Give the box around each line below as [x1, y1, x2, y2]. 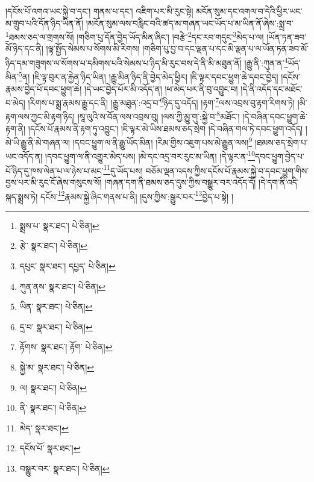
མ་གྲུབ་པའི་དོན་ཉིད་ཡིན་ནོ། [5, 16, 84, 29]
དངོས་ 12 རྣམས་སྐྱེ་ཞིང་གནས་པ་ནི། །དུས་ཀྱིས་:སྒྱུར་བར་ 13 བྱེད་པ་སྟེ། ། [40, 188, 233, 202]
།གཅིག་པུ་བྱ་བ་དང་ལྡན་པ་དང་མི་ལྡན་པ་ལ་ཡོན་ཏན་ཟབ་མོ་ [142, 42, 309, 55]
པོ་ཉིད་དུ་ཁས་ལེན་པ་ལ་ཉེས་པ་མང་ [5, 164, 104, 177]
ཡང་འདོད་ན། [5, 150, 43, 163]
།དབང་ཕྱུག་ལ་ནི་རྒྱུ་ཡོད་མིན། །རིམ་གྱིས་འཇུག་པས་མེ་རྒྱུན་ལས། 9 [72, 134, 253, 148]
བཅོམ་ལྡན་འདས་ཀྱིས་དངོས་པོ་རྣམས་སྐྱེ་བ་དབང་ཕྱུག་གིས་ [145, 164, 309, 177]
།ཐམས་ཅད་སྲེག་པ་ [254, 136, 308, 148]
